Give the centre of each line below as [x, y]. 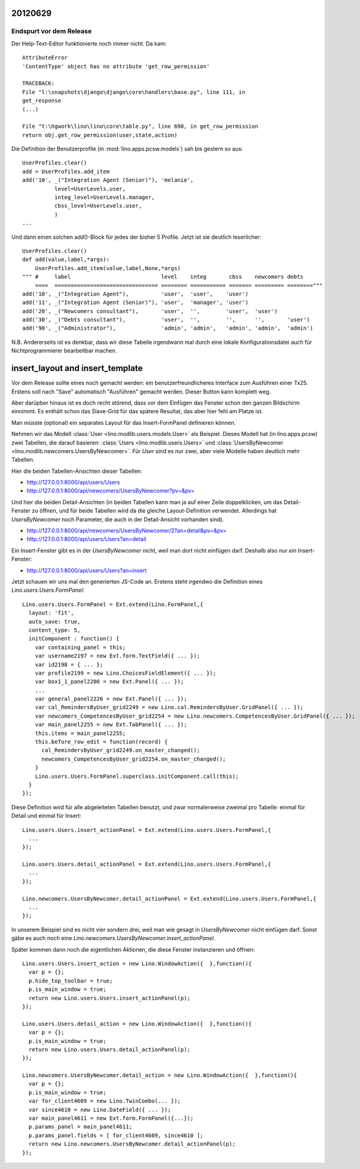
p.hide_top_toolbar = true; [71, 981]
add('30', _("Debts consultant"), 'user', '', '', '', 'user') [166, 320]
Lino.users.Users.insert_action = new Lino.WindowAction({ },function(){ [137, 964]
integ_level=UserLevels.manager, [105, 197]
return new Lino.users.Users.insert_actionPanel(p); [109, 998]
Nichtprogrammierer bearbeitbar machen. [64, 351]
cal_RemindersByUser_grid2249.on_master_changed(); [121, 750]
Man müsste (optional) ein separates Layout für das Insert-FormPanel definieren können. [124, 422]
